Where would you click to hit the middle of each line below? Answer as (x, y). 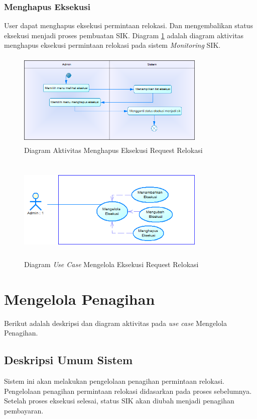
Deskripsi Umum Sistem (69, 360)
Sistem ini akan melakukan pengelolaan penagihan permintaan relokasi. (114, 381)
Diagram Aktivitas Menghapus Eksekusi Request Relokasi (113, 150)
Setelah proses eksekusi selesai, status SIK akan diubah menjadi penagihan (119, 401)
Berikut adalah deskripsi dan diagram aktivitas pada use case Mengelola (115, 323)
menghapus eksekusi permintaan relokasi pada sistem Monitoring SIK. (112, 45)
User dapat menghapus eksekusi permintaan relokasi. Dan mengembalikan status (128, 25)
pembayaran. (24, 410)
